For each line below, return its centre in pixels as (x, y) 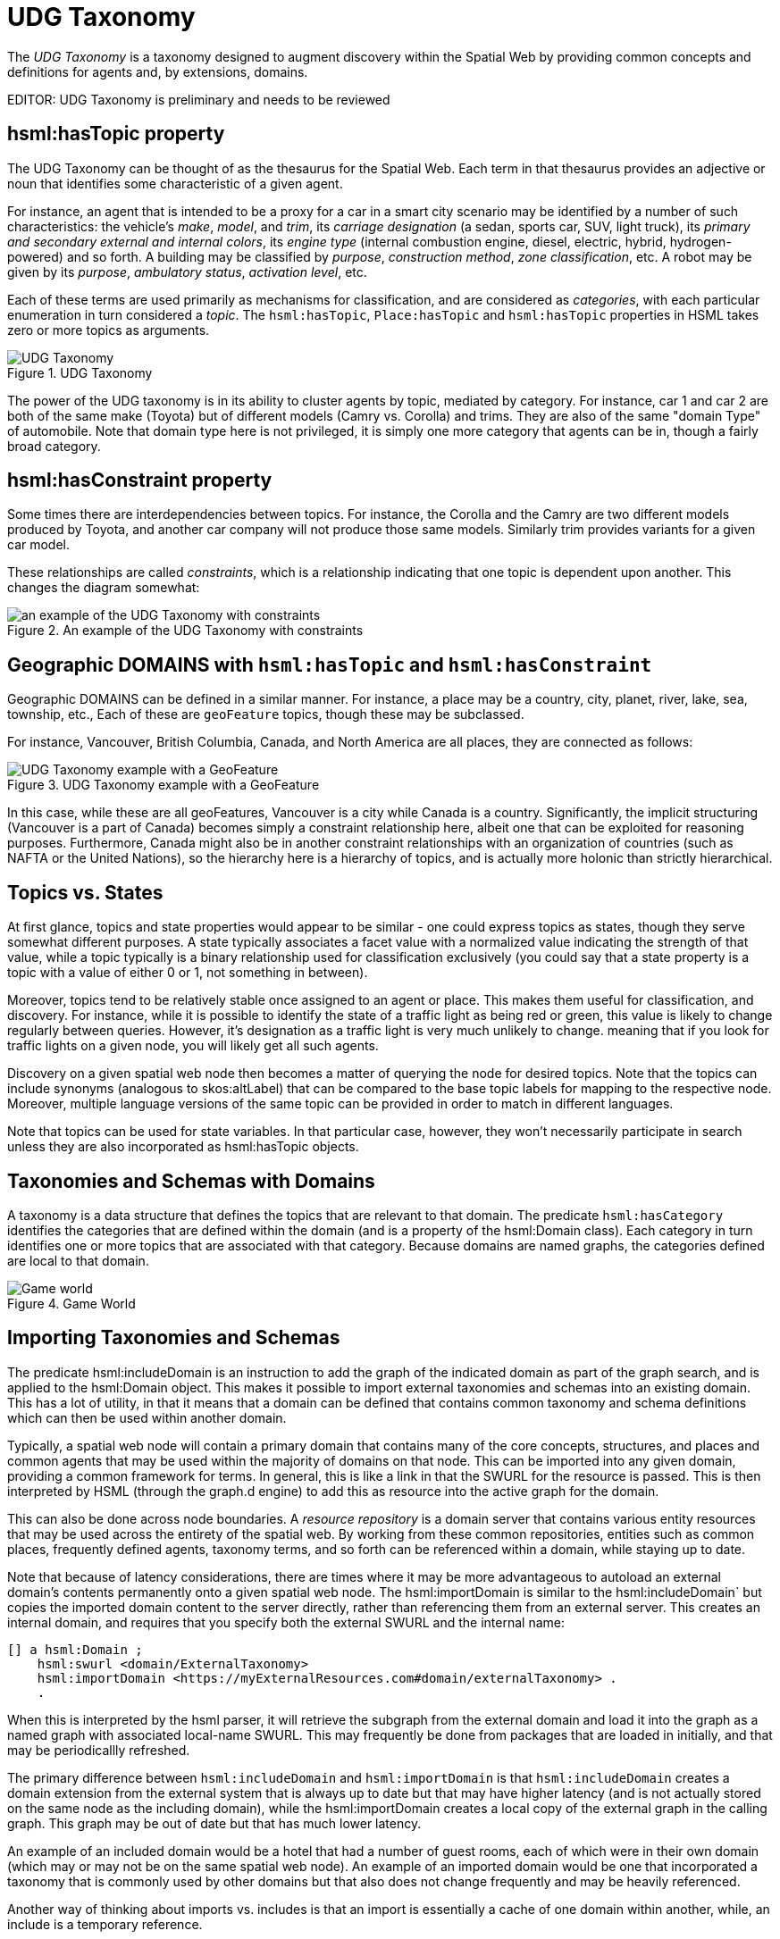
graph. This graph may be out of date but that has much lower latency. (214, 1823)
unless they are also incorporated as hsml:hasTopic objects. (183, 1147)
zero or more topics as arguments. (109, 330)
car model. (39, 545)
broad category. (54, 446)
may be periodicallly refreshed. (99, 1750)
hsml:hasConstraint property (140, 481)
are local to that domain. (78, 1260)
